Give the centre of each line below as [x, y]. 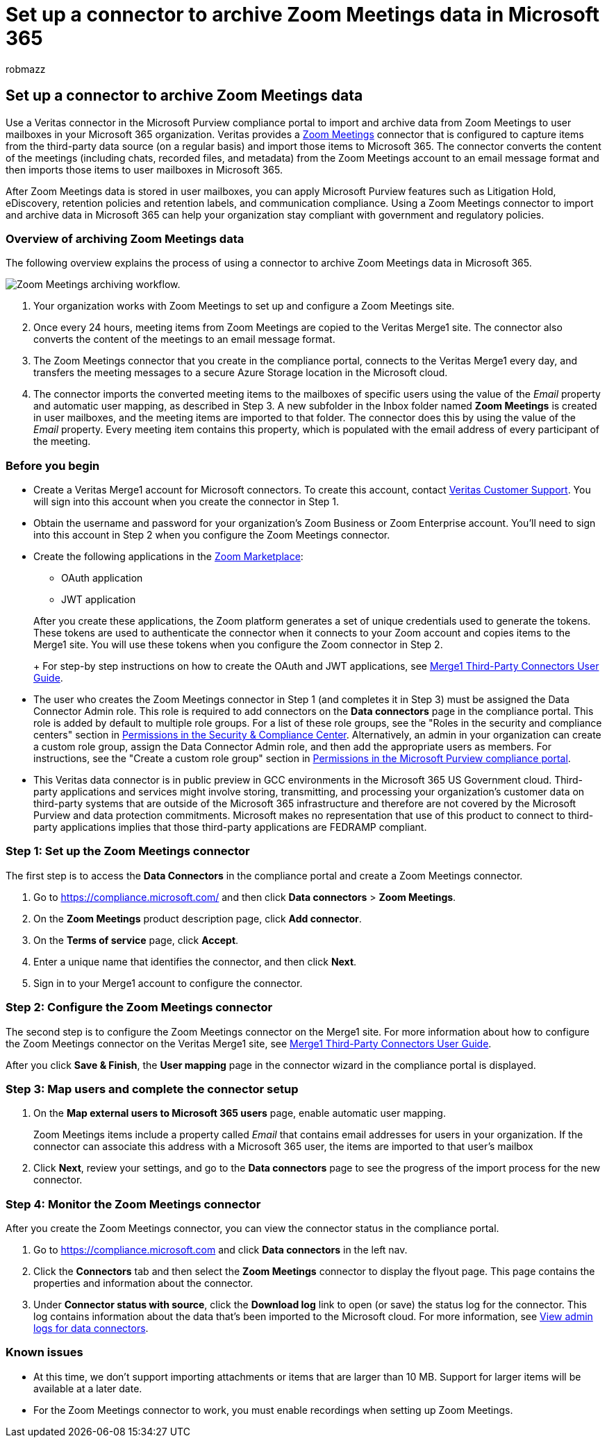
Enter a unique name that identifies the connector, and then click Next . [195, 961]
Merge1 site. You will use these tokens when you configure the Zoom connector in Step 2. [238, 645]
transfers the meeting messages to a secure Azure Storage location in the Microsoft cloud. [241, 373]
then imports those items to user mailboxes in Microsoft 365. [144, 169]
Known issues [44, 1352]
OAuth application [102, 578]
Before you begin [53, 465]
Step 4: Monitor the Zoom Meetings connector [133, 1204]
